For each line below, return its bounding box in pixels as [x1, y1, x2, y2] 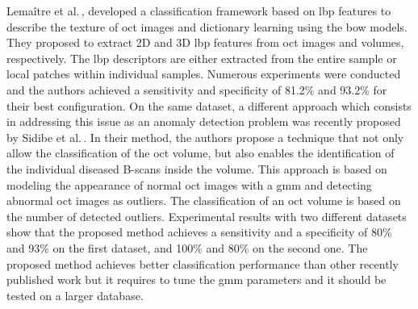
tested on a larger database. [6, 286, 144, 303]
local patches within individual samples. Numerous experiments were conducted [6, 65, 401, 82]
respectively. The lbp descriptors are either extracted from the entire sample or [6, 49, 397, 66]
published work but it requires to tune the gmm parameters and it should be [6, 271, 387, 288]
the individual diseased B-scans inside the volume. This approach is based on [6, 160, 387, 177]
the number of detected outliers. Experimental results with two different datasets [6, 207, 407, 224]
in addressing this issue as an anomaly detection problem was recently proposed [6, 113, 401, 130]
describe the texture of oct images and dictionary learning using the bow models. [6, 18, 408, 35]
